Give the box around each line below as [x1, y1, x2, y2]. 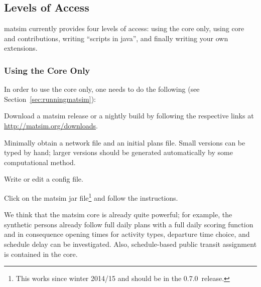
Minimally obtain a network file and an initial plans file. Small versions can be [4, 137, 245, 148]
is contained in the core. [4, 248, 78, 259]
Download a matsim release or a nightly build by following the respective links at [4, 110, 254, 121]
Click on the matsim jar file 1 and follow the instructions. [4, 191, 178, 203]
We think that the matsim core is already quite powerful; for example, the [4, 209, 232, 220]
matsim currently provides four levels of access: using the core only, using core [4, 23, 244, 34]
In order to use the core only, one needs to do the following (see [4, 84, 200, 94]
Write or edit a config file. [4, 174, 83, 184]
